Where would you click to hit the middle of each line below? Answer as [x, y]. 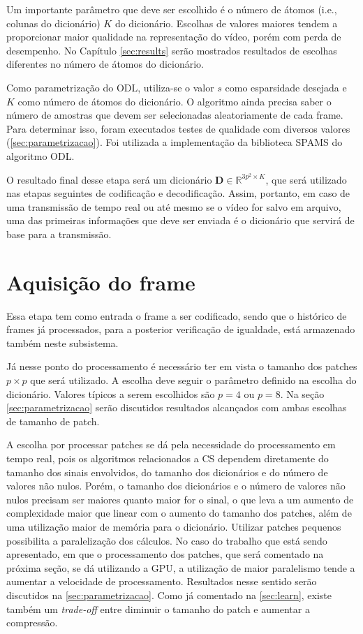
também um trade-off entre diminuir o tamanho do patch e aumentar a [158, 609]
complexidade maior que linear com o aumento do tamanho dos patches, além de [179, 513]
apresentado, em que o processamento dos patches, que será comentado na [165, 554]
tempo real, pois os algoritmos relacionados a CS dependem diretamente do [168, 458]
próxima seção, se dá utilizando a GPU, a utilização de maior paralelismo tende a [181, 567]
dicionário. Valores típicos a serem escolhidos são [111, 393]
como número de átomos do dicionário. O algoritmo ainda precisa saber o [175, 101]
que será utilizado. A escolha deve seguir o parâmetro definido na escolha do [193, 380]
